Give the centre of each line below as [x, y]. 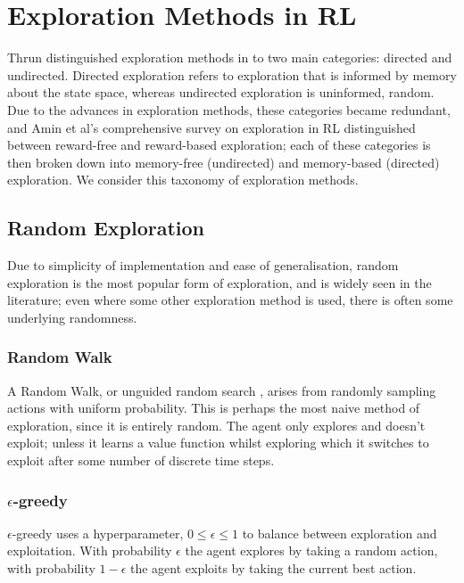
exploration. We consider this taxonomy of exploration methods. [183, 180]
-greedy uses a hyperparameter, [98, 533]
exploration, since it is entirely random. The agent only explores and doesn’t [216, 425]
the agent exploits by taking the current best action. [273, 568]
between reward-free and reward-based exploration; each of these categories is [219, 145]
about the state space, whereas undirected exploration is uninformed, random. [221, 92]
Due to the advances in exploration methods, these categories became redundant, [229, 109]
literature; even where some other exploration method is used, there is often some [230, 300]
